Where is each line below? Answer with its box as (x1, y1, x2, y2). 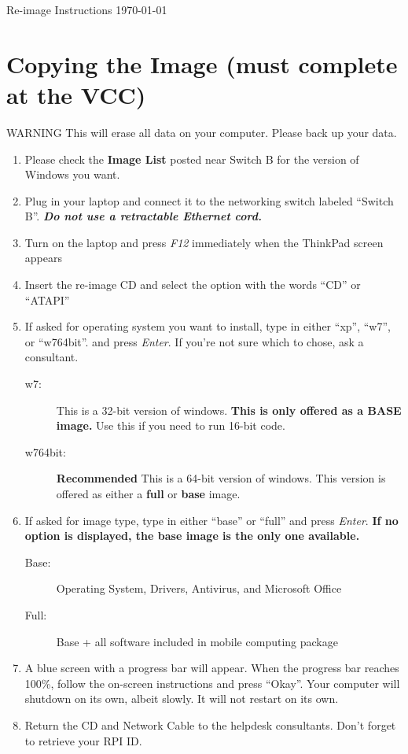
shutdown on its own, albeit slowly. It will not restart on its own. (24, 690, 339, 707)
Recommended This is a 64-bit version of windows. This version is (56, 470, 386, 486)
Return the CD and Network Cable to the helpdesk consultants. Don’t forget (24, 716, 396, 733)
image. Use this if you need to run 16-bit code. (56, 417, 285, 434)
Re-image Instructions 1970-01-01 (6, 2, 167, 17)
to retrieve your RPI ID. (24, 732, 142, 748)
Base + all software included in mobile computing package (56, 633, 338, 649)
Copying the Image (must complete (6, 47, 398, 79)
